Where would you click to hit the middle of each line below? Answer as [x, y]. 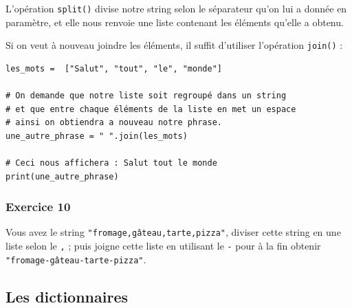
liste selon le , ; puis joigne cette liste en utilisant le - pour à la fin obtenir [163, 246]
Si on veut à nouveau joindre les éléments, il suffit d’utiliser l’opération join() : [174, 45]
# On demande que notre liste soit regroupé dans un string [146, 96]
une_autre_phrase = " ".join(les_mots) [97, 136]
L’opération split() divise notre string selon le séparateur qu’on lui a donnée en [176, 8]
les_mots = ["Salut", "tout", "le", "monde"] [114, 68]
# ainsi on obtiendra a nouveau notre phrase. [114, 123]
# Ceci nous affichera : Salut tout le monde [111, 163]
